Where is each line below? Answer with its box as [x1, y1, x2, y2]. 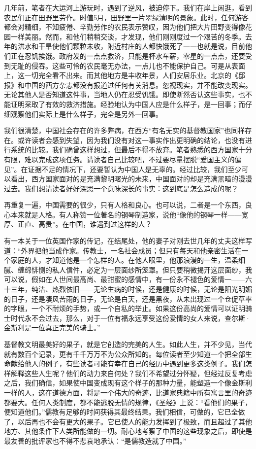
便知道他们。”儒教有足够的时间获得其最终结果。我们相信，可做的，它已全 [4, 407, 238, 417]
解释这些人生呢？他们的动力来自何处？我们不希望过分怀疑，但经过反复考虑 [10, 368, 252, 378]
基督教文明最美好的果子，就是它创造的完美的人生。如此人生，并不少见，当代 [4, 339, 252, 349]
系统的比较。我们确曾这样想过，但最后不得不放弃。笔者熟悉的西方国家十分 [10, 144, 252, 155]
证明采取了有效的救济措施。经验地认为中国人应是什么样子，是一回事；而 [10, 99, 245, 109]
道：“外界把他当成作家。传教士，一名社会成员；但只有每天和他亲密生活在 [4, 245, 242, 255]
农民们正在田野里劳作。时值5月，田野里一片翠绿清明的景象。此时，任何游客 [4, 12, 249, 22]
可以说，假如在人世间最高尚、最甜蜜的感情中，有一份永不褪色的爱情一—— [4, 274, 245, 284]
